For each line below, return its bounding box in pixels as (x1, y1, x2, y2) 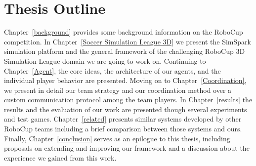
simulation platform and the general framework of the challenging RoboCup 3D (4, 46, 245, 56)
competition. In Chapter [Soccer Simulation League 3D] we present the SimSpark (4, 36, 251, 46)
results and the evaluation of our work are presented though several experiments (4, 104, 247, 114)
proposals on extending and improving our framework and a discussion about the (4, 143, 250, 153)
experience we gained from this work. (4, 152, 117, 163)
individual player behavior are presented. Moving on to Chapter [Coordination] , (4, 75, 247, 85)
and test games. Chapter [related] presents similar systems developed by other (4, 114, 242, 124)
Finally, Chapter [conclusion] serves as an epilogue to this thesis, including (4, 133, 230, 143)
